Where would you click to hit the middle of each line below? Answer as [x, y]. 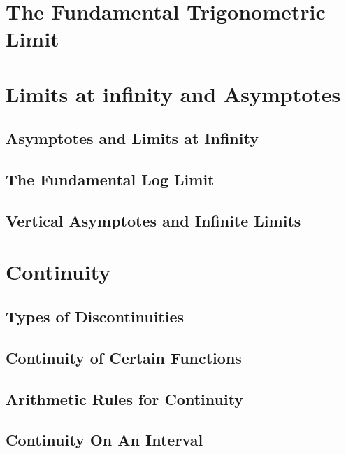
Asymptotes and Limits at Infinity [132, 138]
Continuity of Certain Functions [124, 357]
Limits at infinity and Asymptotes [173, 93]
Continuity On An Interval [104, 440]
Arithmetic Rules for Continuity [125, 398]
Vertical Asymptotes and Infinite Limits [153, 220]
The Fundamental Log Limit [110, 179]
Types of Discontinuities [95, 317]
